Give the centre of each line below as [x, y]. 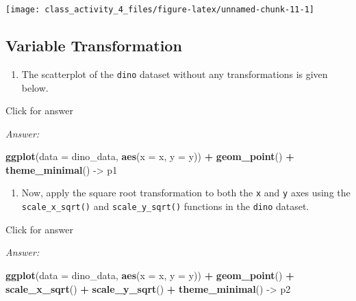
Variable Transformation [94, 45]
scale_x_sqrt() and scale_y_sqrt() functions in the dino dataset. [165, 206]
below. [35, 87]
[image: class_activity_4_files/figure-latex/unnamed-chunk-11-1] [160, 10]
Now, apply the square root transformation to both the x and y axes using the [186, 193]
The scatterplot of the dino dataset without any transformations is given [175, 74]
